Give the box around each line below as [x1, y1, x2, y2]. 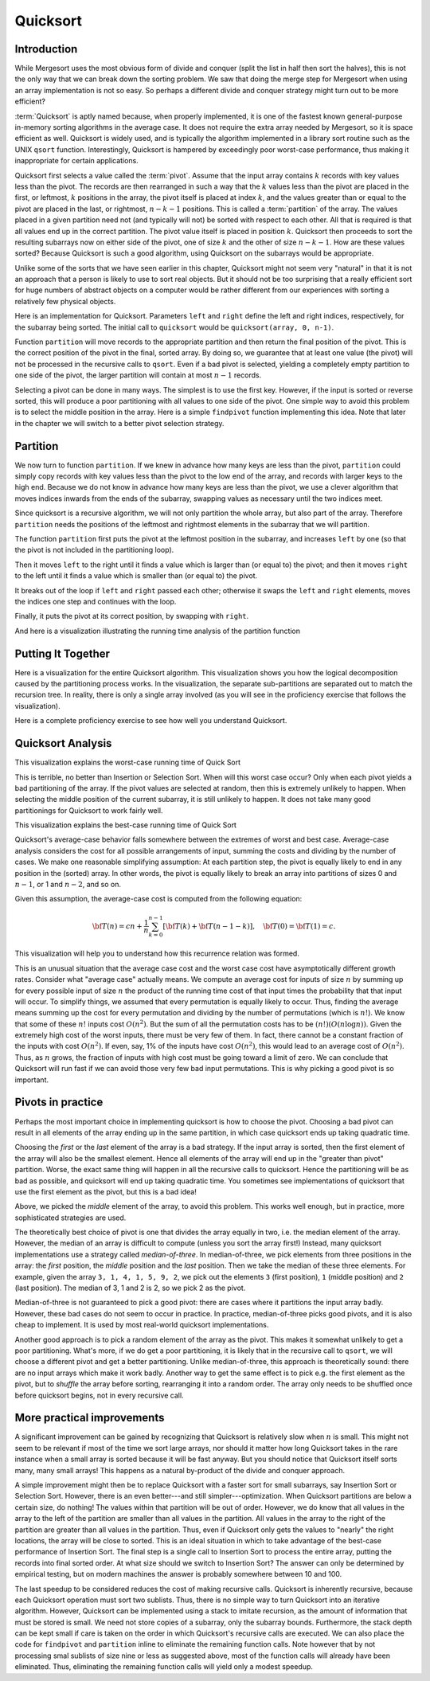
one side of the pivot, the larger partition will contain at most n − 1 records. [14, 370, 262, 380]
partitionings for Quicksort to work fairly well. [14, 805, 163, 815]
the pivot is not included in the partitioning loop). [14, 545, 174, 555]
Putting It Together [14, 647, 111, 660]
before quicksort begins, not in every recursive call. [14, 1390, 184, 1400]
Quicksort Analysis [14, 737, 112, 750]
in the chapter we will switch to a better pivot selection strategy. [14, 418, 225, 428]
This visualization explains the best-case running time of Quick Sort [14, 820, 236, 830]
